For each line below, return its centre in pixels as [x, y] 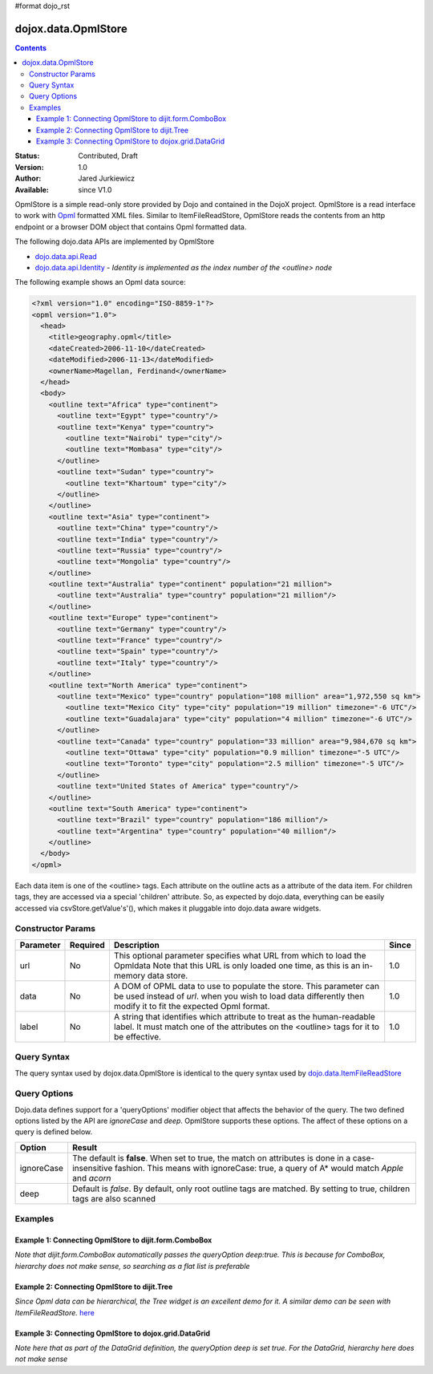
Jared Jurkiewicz [107, 178]
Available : [32, 189]
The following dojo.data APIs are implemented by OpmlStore [115, 241]
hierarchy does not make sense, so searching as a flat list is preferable [132, 1266]
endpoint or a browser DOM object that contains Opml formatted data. [131, 227]
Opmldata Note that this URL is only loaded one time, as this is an [237, 965]
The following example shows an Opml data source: [100, 282]
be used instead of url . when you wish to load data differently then [239, 996]
